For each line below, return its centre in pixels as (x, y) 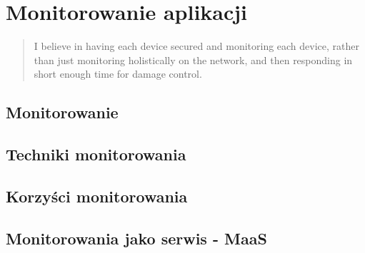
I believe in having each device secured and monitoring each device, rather (197, 46)
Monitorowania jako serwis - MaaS (136, 238)
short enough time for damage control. (118, 74)
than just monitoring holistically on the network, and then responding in (193, 60)
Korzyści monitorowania (97, 196)
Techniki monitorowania (96, 154)
